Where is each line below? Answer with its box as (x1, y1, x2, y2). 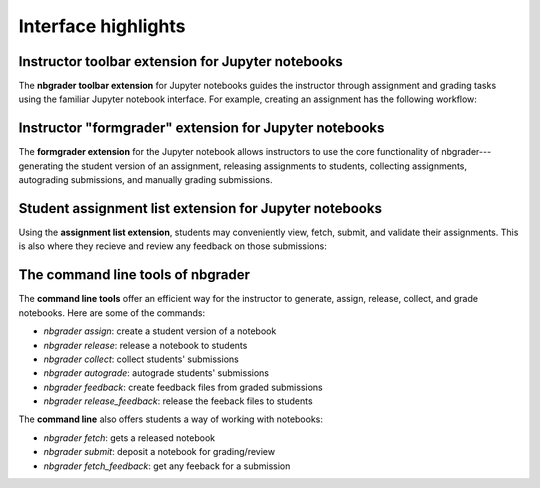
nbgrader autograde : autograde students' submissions (43, 367, 270, 379)
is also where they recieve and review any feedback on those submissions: (18, 240, 327, 252)
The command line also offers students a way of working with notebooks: (18, 413, 324, 425)
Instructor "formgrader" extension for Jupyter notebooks (18, 120, 385, 137)
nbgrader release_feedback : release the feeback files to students (43, 395, 314, 407)
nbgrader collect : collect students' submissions (43, 353, 239, 365)
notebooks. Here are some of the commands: (18, 306, 206, 319)
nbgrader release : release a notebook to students (43, 339, 248, 351)
